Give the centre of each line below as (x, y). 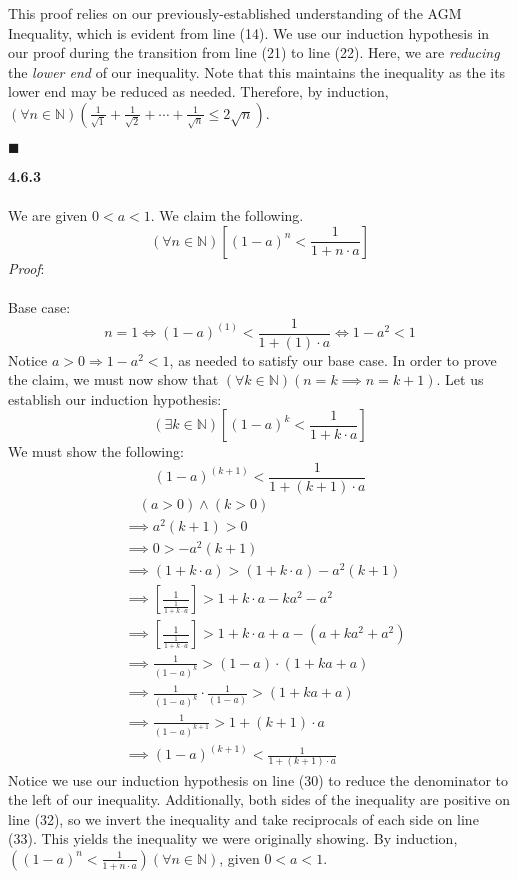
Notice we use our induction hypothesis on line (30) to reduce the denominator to (258, 779)
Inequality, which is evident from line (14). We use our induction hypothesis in (249, 32)
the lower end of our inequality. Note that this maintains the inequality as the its (257, 71)
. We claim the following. (227, 215)
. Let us (460, 379)
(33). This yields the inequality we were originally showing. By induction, (233, 838)
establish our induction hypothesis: (115, 398)
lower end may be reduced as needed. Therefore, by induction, (198, 91)
